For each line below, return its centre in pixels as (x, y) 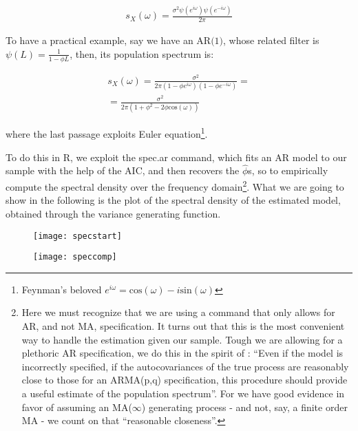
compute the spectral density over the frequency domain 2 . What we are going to (175, 186)
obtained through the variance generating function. (113, 213)
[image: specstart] (77, 236)
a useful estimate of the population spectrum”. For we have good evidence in (183, 393)
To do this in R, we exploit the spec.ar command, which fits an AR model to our (176, 157)
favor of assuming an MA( (77, 407)
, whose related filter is (271, 40)
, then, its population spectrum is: (142, 53)
